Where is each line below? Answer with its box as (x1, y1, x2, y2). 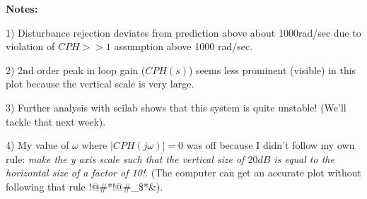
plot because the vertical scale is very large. (6, 76, 194, 91)
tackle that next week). (6, 114, 106, 128)
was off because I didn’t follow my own (186, 138, 355, 152)
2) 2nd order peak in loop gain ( (6, 62, 146, 77)
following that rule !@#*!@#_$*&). (6, 179, 163, 193)
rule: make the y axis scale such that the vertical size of (6, 151, 245, 166)
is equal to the (274, 151, 334, 166)
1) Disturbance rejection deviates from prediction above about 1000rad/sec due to (6, 25, 361, 40)
